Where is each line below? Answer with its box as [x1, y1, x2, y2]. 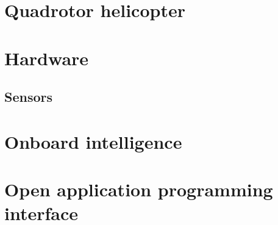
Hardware [4, 45, 89, 70]
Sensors [4, 87, 53, 106]
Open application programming [4, 177, 273, 202]
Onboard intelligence [4, 129, 182, 154]
